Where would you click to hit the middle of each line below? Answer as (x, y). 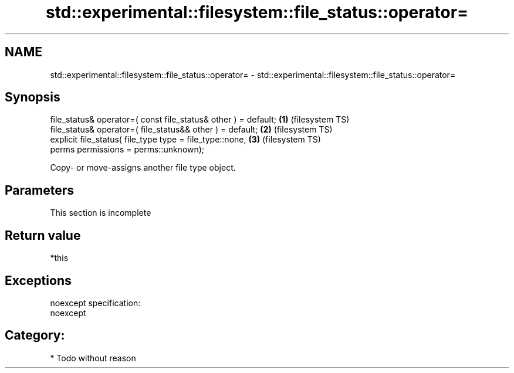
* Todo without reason (93, 358)
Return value (43, 235)
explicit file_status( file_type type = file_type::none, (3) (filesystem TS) (185, 140)
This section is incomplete (101, 213)
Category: (35, 335)
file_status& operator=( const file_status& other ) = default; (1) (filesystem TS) (200, 120)
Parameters (39, 190)
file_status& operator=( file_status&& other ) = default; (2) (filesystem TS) (191, 130)
